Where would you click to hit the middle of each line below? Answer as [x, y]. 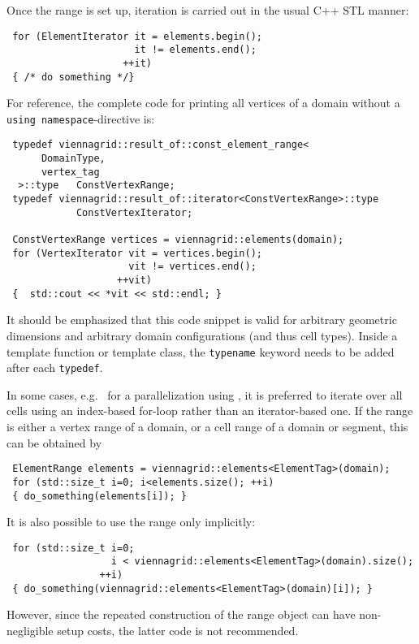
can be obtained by [54, 442]
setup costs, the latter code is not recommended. [178, 630]
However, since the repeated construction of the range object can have [181, 614]
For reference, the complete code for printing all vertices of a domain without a [203, 103]
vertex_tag [70, 172]
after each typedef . [55, 367]
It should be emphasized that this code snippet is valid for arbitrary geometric [202, 320]
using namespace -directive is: [81, 118]
